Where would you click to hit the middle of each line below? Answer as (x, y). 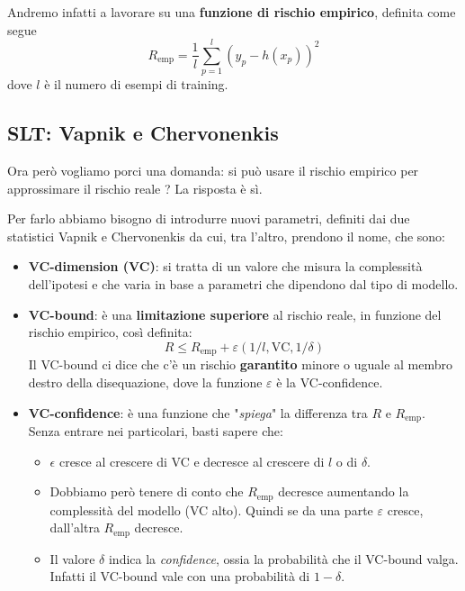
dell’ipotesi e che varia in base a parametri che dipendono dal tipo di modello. (243, 284)
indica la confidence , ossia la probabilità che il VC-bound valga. (283, 558)
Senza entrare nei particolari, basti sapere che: (156, 430)
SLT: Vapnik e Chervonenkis (143, 133)
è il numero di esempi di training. (136, 84)
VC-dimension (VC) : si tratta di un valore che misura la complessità (225, 266)
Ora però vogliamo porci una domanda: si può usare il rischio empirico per (213, 171)
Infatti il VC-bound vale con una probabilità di (180, 576)
